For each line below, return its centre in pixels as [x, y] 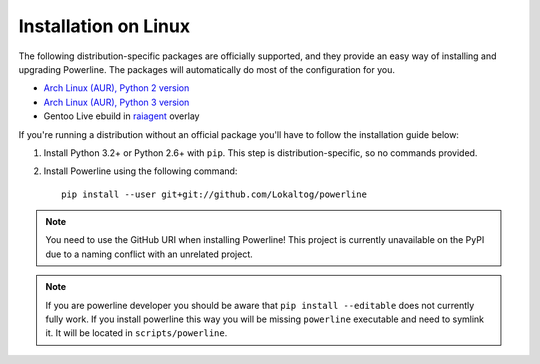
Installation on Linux [104, 26]
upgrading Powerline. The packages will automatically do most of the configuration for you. [206, 69]
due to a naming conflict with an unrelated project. [149, 254]
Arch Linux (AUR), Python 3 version [116, 102]
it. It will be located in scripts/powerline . [136, 333]
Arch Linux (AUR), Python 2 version [116, 88]
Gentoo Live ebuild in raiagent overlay [121, 116]
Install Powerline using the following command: [140, 171]
